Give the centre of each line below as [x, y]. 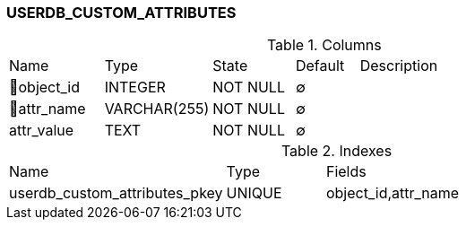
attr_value [42, 131]
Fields [346, 172]
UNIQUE [254, 193]
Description [399, 66]
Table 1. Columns [324, 45]
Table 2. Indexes [337, 151]
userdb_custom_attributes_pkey [116, 193]
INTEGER [135, 87]
